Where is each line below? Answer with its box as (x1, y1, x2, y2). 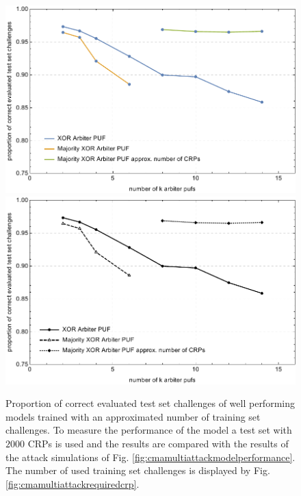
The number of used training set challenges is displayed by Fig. (5, 463, 270, 478)
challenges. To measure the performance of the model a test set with (5, 423, 292, 437)
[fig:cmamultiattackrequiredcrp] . (5, 476, 140, 491)
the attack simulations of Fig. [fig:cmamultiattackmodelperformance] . (5, 449, 296, 464)
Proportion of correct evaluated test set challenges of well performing (5, 396, 295, 410)
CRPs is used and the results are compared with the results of (27, 436, 289, 450)
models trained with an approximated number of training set (5, 409, 261, 423)
